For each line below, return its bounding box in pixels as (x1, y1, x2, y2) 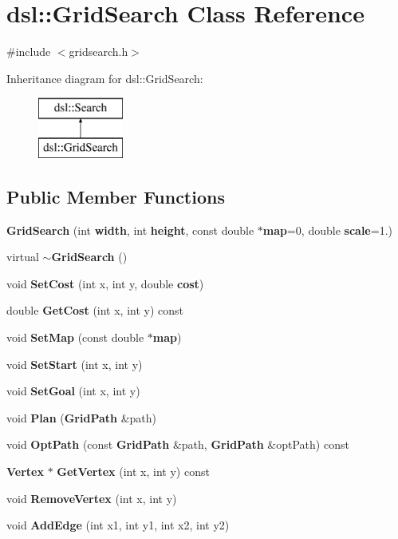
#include (6, 43, 51, 60)
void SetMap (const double (6, 329, 144, 346)
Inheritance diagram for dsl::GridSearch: (6, 69, 203, 86)
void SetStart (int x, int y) (6, 355, 143, 372)
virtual (6, 248, 39, 265)
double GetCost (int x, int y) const (6, 302, 184, 319)
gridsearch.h (69, 43, 128, 60)
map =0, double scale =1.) (262, 221, 392, 238)
